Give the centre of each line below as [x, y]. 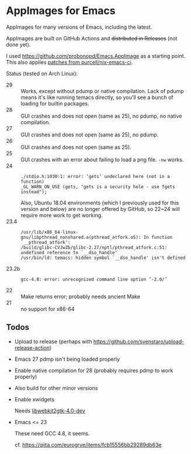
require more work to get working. [62, 215]
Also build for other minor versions [56, 388]
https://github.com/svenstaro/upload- [139, 342]
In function [158, 237]
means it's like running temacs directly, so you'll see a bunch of [97, 97]
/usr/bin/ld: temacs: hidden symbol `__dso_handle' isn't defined [103, 258]
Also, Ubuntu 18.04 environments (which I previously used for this [100, 203]
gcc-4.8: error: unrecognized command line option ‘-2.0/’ [94, 279]
